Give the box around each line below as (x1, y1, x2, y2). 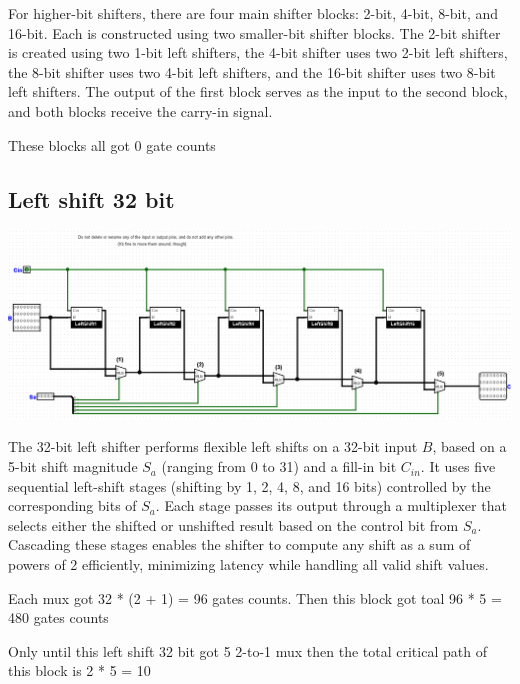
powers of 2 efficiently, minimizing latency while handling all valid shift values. (8, 554, 489, 575)
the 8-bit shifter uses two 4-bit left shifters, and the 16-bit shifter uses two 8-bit (8, 61, 496, 82)
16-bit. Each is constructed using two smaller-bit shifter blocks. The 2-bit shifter (8, 22, 501, 43)
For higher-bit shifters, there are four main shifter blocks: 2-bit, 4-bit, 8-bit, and (8, 3, 499, 23)
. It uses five (420, 456, 496, 477)
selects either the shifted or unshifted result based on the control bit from (8, 514, 459, 535)
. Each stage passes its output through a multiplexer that (155, 495, 507, 516)
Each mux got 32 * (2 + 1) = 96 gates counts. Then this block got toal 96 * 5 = (8, 587, 502, 608)
